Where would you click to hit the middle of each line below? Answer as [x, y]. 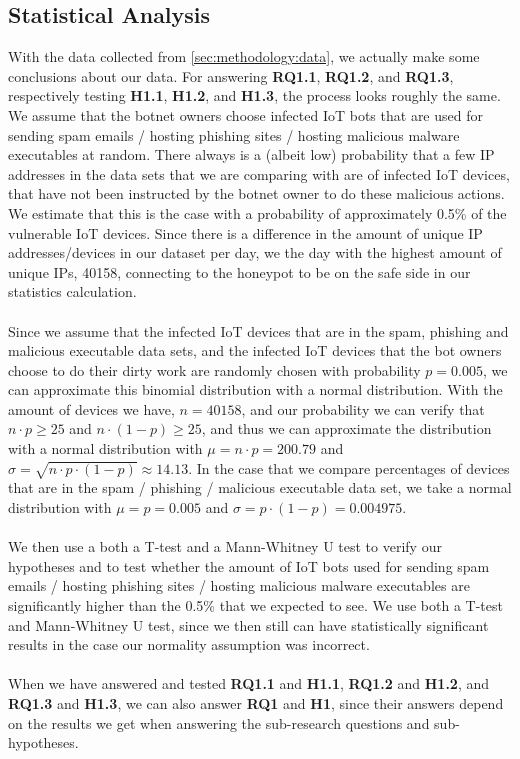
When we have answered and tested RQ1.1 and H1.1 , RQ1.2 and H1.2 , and [249, 683]
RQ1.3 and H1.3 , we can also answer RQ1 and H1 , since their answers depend [256, 702]
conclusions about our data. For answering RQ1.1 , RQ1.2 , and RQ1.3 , [231, 75]
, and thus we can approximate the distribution [346, 428]
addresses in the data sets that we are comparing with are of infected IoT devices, [259, 173]
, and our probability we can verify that [363, 408]
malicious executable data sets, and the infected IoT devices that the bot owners [255, 350]
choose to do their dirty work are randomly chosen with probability [214, 369]
